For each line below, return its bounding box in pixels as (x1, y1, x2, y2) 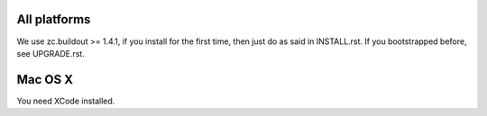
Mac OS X (16, 72, 74, 87)
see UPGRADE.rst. (16, 48, 85, 58)
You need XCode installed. (16, 95, 115, 106)
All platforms (16, 12, 91, 27)
